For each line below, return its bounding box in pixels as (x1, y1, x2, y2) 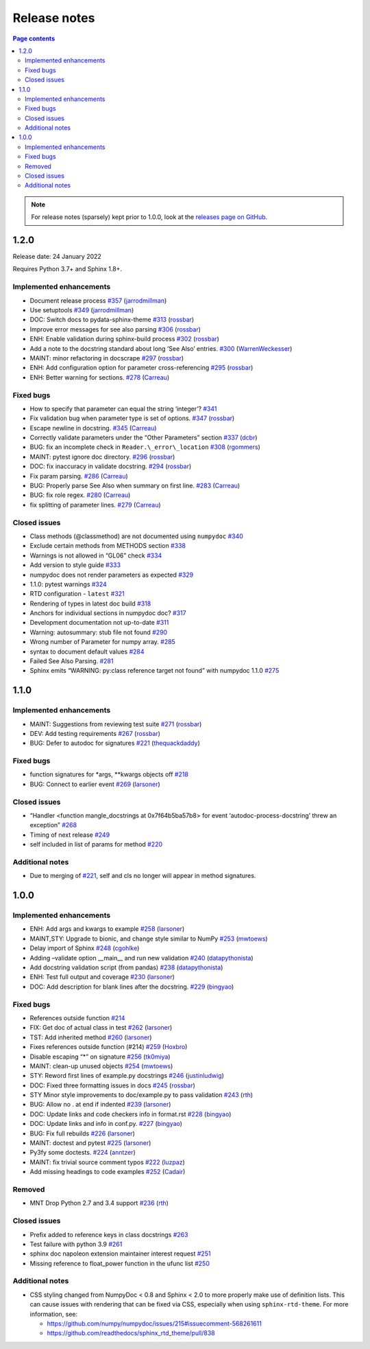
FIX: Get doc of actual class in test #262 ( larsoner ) (29, 1024, 173, 1032)
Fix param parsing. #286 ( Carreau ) (29, 472, 128, 480)
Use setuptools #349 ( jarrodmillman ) (29, 306, 134, 314)
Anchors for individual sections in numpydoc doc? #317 (29, 609, 186, 617)
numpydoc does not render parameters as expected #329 (29, 570, 194, 579)
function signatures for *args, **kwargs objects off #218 (29, 770, 188, 779)
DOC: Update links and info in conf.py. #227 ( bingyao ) (29, 1120, 183, 1128)
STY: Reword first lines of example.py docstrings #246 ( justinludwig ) (29, 1072, 224, 1080)
